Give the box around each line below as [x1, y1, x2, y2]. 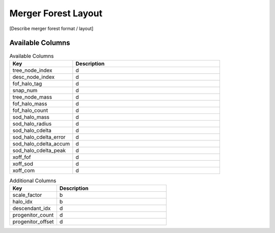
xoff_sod [12, 160, 33, 167]
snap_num [12, 86, 38, 94]
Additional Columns [9, 177, 57, 184]
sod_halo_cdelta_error [12, 133, 66, 140]
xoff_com [12, 167, 35, 174]
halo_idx [12, 198, 33, 206]
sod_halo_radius [12, 120, 52, 127]
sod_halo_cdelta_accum [12, 140, 70, 147]
